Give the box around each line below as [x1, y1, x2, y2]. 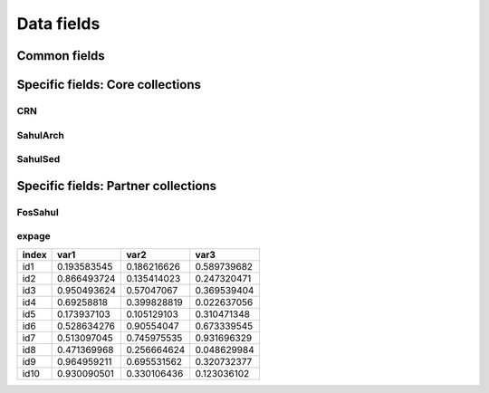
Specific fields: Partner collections [16, 177, 217, 194]
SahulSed [16, 153, 61, 166]
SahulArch [16, 129, 65, 141]
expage [16, 230, 51, 243]
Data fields [16, 14, 101, 34]
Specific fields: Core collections [16, 77, 202, 92]
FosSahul [16, 206, 59, 218]
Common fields [16, 48, 106, 63]
